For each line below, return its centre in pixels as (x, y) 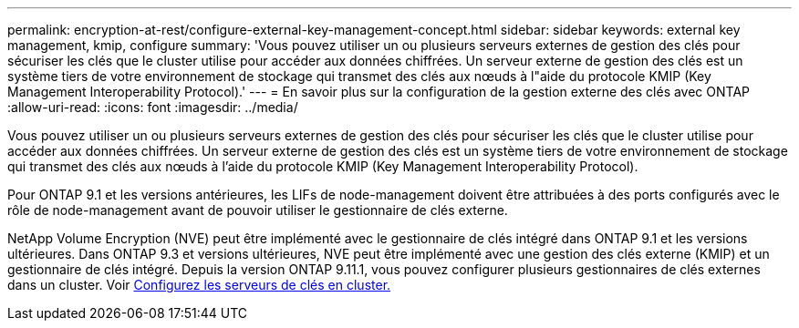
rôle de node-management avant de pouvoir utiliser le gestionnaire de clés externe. (258, 210)
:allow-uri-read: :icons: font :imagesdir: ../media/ (153, 107)
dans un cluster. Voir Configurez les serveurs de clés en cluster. (199, 285)
